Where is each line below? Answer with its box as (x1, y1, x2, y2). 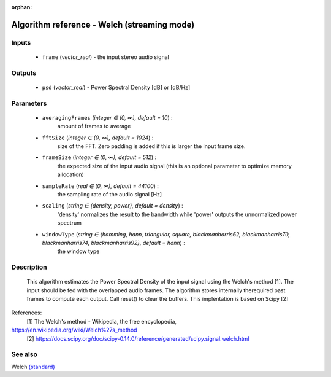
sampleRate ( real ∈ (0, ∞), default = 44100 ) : (42, 182, 159, 190)
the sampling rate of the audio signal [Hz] (57, 191, 162, 198)
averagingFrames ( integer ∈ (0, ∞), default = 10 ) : (42, 114, 173, 121)
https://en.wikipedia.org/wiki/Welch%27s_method (11, 326, 137, 334)
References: (11, 309, 42, 316)
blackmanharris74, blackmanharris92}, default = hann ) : (42, 239, 185, 246)
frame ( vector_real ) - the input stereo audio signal (42, 53, 170, 61)
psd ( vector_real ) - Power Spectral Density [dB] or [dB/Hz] (42, 84, 191, 91)
